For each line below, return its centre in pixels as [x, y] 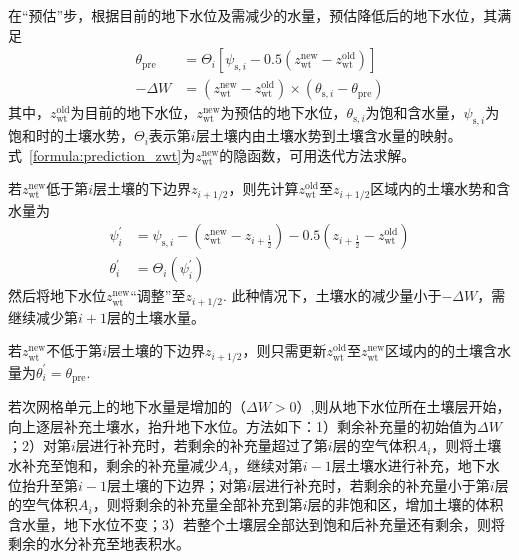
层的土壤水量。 [155, 316]
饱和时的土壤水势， [71, 135]
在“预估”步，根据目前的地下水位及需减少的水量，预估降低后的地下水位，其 [253, 15]
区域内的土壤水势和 [433, 188]
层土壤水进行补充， [394, 465]
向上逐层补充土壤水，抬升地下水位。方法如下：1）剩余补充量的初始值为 [242, 425]
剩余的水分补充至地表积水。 [99, 543]
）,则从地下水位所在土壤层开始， [403, 406]
